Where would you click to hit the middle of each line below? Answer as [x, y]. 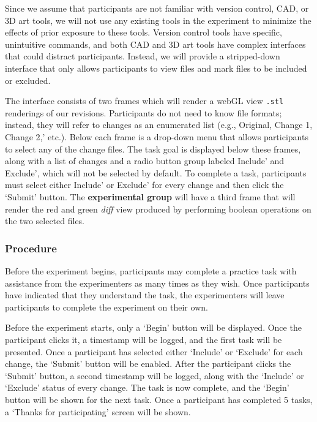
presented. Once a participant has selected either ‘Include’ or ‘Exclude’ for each [154, 351]
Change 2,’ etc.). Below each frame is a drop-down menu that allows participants [157, 137]
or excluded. [28, 80]
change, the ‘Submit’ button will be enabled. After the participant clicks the [148, 364]
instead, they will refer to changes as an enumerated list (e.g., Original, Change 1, [159, 125]
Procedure [31, 248]
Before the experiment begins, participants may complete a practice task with [151, 270]
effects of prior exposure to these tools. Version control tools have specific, [144, 32]
